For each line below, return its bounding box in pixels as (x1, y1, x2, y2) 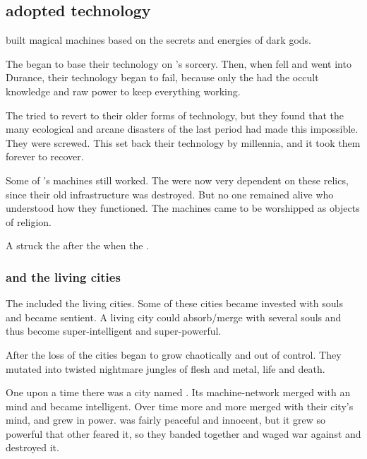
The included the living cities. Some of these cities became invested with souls (6, 296, 343, 311)
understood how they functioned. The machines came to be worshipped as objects (6, 201, 360, 215)
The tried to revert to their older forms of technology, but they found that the (6, 107, 344, 122)
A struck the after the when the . (6, 238, 150, 253)
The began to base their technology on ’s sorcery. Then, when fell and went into (6, 56, 351, 71)
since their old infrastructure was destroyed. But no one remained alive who (6, 186, 334, 201)
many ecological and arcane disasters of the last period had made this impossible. (6, 121, 359, 136)
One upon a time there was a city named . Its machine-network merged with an (6, 385, 351, 400)
